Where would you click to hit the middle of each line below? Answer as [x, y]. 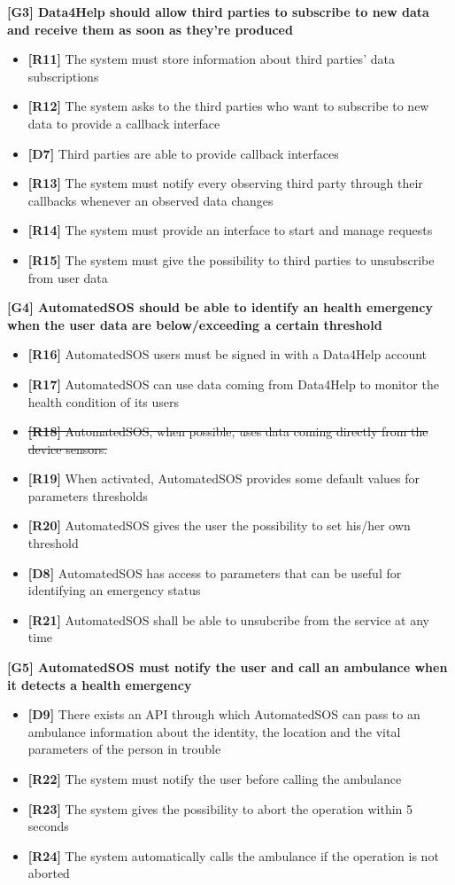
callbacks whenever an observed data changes [150, 200]
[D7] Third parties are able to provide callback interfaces [183, 153]
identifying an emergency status [114, 590]
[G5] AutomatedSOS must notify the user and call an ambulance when [227, 667]
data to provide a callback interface [124, 123]
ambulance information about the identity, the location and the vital [214, 731]
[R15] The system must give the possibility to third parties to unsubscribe [231, 259]
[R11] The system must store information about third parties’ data [211, 59]
